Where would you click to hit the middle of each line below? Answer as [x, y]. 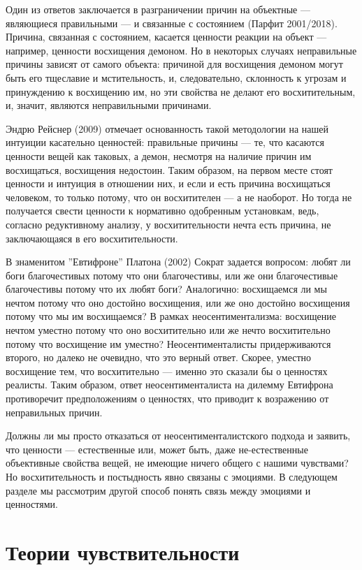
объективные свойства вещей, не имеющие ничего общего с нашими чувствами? [177, 463]
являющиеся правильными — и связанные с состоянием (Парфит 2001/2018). [172, 23]
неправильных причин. [54, 412]
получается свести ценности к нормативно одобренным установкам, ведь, [162, 211]
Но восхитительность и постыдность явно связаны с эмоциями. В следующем [172, 476]
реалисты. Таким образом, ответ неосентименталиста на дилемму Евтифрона [169, 385]
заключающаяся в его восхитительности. [92, 238]
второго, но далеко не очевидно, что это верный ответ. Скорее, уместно [159, 357]
